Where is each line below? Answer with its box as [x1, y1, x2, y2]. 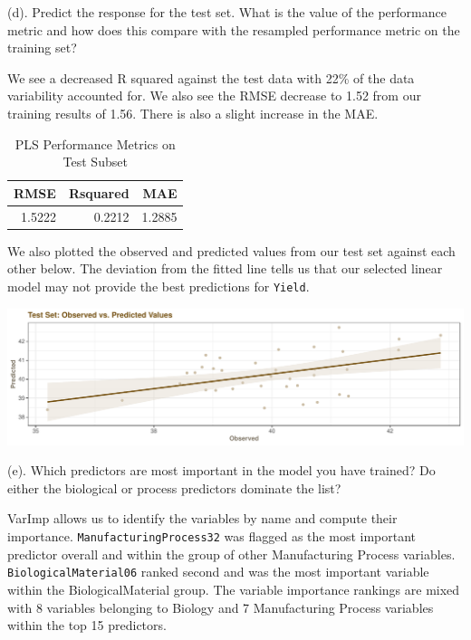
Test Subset [62, 152, 128, 171]
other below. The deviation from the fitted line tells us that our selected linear [7, 259, 443, 278]
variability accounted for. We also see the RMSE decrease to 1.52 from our [7, 86, 421, 105]
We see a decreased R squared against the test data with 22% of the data [7, 68, 415, 87]
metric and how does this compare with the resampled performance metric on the [7, 20, 460, 39]
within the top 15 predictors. [7, 616, 167, 635]
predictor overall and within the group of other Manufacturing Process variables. [7, 544, 456, 563]
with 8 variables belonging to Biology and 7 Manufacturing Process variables [7, 597, 434, 616]
